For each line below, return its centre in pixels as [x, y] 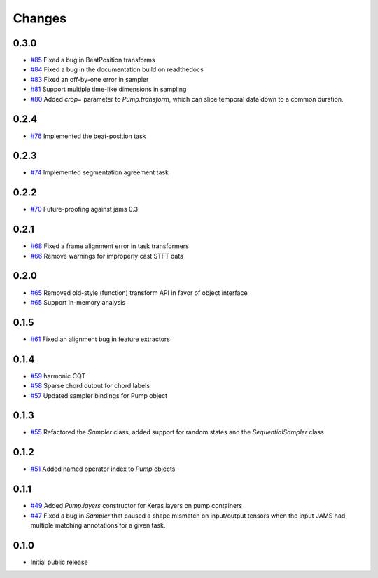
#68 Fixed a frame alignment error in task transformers [110, 246]
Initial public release [59, 562]
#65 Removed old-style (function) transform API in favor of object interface [139, 293]
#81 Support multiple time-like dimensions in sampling [108, 89]
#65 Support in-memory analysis [78, 302]
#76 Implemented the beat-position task [88, 136]
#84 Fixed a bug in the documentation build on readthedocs [117, 69]
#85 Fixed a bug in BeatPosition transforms [93, 60]
